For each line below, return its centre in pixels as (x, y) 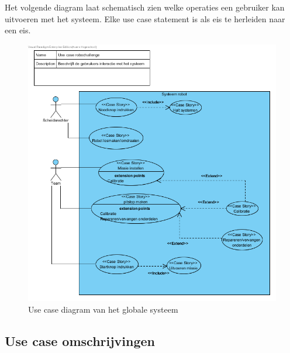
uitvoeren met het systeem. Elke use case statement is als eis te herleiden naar (145, 18)
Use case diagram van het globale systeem (103, 309)
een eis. (18, 30)
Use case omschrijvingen (80, 340)
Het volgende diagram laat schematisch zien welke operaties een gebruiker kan (145, 7)
